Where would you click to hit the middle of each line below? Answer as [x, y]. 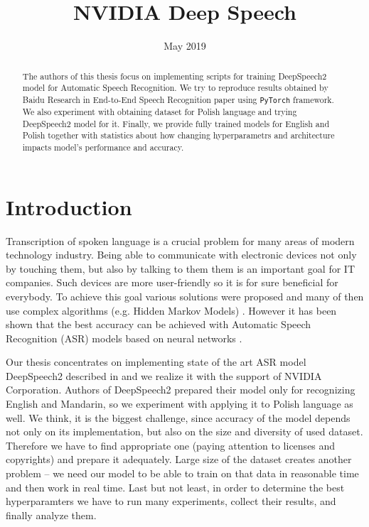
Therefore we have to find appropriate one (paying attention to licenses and [171, 445]
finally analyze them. [51, 515]
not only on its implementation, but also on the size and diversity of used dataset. [184, 431]
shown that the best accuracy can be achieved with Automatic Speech [159, 324]
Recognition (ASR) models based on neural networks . [124, 338]
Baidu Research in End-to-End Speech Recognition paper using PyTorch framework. [178, 99]
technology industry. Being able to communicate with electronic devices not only [181, 255]
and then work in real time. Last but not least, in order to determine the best [175, 487]
